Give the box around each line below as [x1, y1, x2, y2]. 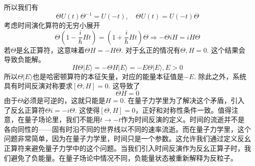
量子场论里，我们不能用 [24, 114, 100, 124]
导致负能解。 [4, 54, 45, 64]
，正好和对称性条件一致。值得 [135, 104, 232, 115]
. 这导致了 [108, 81, 140, 91]
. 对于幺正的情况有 [121, 44, 180, 55]
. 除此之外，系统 [194, 71, 247, 81]
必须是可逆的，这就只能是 [23, 95, 105, 105]
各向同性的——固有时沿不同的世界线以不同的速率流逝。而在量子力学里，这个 [4, 124, 251, 134]
